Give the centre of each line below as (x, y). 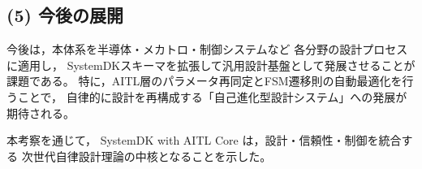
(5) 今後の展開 (65, 15)
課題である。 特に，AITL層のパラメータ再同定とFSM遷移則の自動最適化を (205, 81)
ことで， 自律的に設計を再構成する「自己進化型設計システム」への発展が (212, 96)
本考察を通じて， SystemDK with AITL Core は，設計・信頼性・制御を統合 (204, 140)
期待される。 (41, 113)
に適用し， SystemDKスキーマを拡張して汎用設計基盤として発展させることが (211, 65)
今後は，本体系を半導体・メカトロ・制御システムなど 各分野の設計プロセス (207, 49)
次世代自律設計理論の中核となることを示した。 (146, 156)
